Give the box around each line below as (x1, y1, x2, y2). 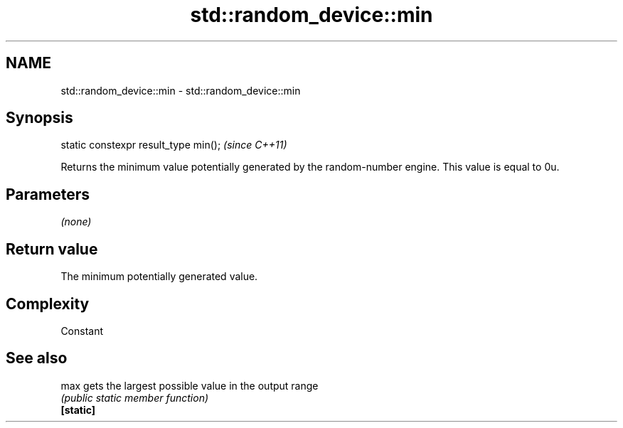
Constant (60, 324, 104, 337)
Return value (6, 240, 98, 258)
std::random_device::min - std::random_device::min (60, 84, 301, 97)
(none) (60, 215, 92, 228)
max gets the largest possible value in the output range (60, 379, 319, 392)
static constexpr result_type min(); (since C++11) (60, 139, 287, 151)
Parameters (6, 185, 90, 203)
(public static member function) (60, 391, 209, 404)
